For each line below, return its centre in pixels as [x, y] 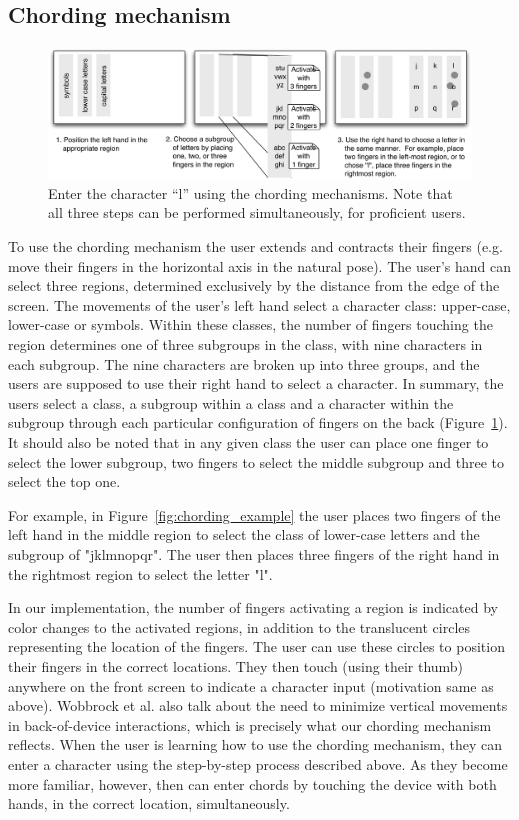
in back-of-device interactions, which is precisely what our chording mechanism [250, 724]
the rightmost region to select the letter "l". [140, 573]
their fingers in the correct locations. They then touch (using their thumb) [236, 665]
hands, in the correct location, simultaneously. [149, 803]
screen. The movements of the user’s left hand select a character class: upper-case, [259, 304]
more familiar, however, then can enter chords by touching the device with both [252, 783]
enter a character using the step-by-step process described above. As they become [258, 763]
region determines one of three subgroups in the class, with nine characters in [245, 344]
